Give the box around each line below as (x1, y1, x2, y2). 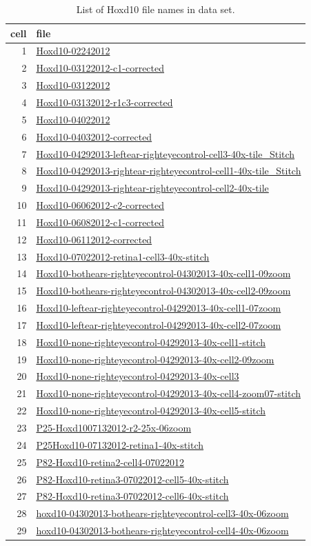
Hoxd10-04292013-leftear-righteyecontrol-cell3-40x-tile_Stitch (36, 146, 295, 161)
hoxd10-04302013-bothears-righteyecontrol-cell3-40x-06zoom (36, 506, 289, 520)
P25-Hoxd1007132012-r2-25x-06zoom (36, 421, 192, 434)
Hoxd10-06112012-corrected (36, 232, 152, 246)
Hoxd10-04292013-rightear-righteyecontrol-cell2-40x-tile (36, 181, 269, 195)
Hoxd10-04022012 (36, 112, 110, 126)
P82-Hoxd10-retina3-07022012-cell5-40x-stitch (36, 472, 229, 486)
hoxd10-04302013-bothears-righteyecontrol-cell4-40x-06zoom (36, 523, 289, 538)
